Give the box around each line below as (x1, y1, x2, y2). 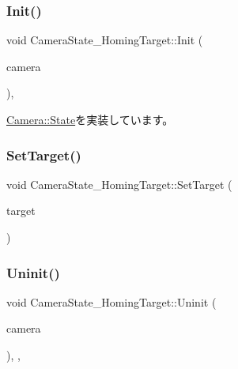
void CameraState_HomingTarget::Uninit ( (6, 293, 217, 310)
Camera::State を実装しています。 (6, 111, 174, 127)
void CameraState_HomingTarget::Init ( (6, 32, 203, 48)
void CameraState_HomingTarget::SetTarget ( (6, 175, 232, 192)
